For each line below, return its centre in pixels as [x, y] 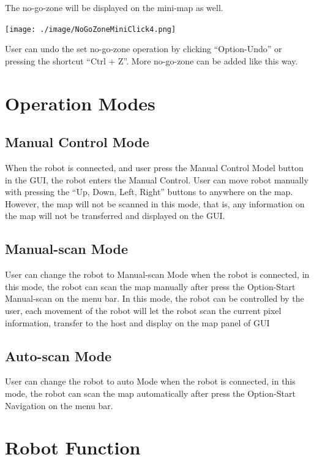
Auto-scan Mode [58, 355]
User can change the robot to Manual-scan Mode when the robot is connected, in [157, 274]
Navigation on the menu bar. [59, 405]
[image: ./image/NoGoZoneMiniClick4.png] [91, 29]
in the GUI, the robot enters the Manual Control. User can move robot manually [157, 179]
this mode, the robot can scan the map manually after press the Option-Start [150, 286]
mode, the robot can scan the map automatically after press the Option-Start [150, 393]
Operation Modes [80, 103]
